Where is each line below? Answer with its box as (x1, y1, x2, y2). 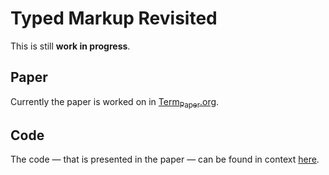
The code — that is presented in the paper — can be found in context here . (10, 153, 320, 166)
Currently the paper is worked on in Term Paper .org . (10, 95, 220, 110)
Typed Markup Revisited (10, 7, 218, 30)
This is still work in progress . (10, 40, 131, 52)
